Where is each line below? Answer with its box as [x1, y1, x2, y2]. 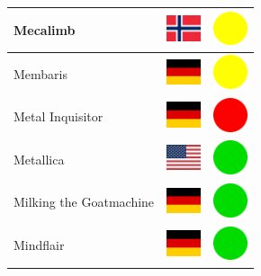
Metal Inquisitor [13, 107, 103, 126]
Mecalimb [13, 20, 76, 39]
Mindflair [13, 236, 65, 254]
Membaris [13, 64, 68, 83]
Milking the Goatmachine [13, 192, 155, 211]
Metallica [13, 149, 65, 168]
